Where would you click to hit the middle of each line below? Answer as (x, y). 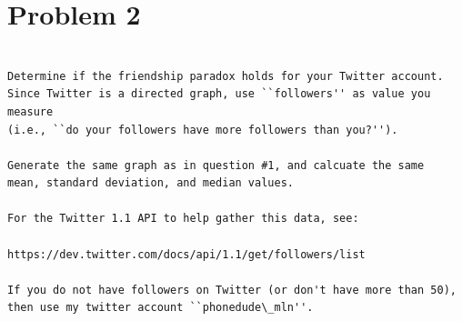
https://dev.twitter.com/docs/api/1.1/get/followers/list (186, 254)
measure (30, 111)
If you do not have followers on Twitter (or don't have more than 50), (232, 290)
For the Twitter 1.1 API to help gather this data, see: (183, 219)
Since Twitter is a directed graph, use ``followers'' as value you (219, 94)
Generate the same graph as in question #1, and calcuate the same (216, 165)
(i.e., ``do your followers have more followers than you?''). (203, 130)
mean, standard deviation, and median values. (151, 183)
